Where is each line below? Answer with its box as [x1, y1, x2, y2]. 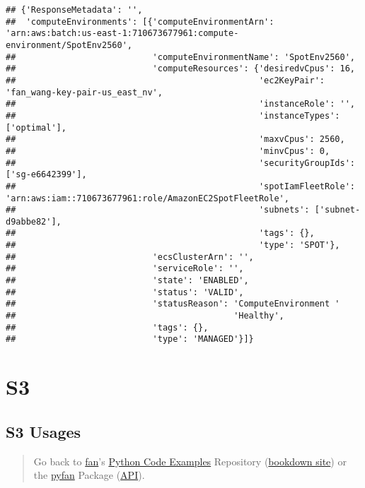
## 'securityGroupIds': [6, 157, 355, 168]
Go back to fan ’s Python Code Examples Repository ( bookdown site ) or [33, 453, 347, 468]
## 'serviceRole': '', [6, 263, 244, 274]
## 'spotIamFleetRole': [6, 181, 355, 191]
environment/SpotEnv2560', [6, 40, 132, 50]
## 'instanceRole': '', [6, 99, 355, 109]
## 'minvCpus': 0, [6, 145, 330, 156]
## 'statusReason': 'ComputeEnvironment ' [6, 299, 340, 309]
